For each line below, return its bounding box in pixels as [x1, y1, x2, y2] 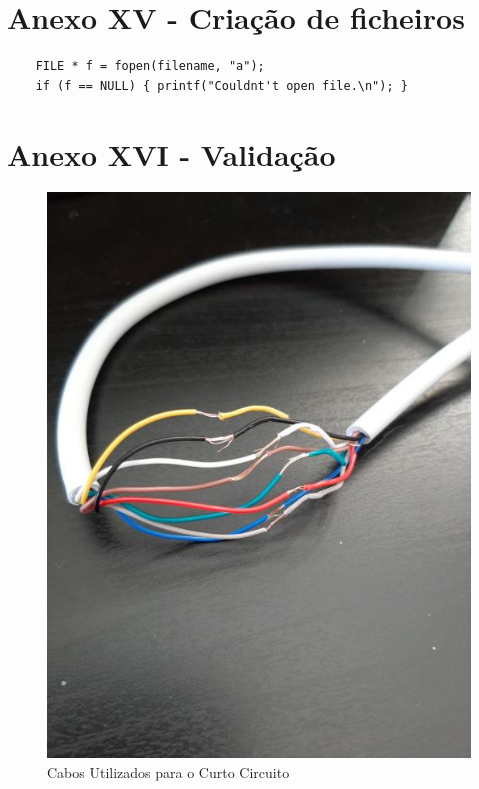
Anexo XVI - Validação [7, 133, 336, 174]
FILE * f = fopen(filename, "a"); [35, 59, 265, 74]
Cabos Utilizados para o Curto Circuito [47, 761, 290, 782]
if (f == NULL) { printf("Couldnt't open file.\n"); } [35, 78, 408, 93]
